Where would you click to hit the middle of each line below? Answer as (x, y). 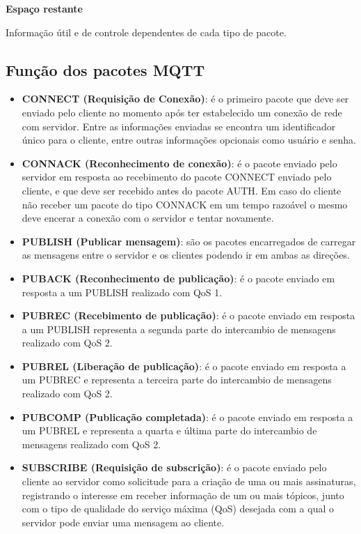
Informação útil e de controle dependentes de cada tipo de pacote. (146, 32)
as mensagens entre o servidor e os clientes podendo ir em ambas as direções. (186, 255)
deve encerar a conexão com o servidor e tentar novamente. (148, 218)
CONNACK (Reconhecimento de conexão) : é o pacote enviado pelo (179, 163)
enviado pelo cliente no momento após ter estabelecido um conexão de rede (182, 112)
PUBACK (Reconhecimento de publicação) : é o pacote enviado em (178, 278)
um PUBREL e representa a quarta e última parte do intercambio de (169, 430)
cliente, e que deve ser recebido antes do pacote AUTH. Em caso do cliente (182, 190)
